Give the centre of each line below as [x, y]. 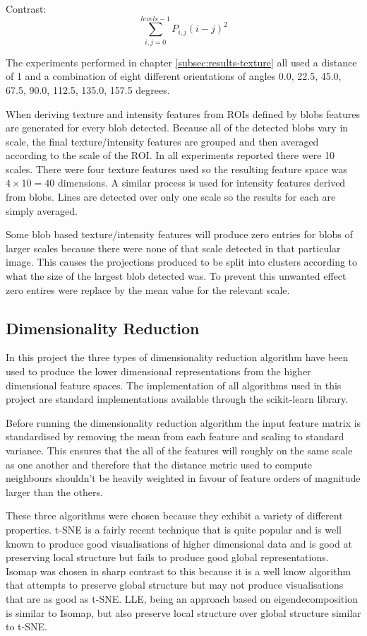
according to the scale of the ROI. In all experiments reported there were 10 [170, 155]
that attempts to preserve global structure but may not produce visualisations [175, 585]
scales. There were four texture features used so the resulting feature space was [176, 169]
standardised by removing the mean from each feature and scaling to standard [175, 436]
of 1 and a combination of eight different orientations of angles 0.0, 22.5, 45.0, [174, 76]
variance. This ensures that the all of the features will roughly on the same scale [179, 450]
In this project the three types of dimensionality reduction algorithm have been [177, 357]
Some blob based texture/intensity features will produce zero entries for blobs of [179, 234]
